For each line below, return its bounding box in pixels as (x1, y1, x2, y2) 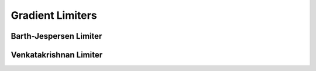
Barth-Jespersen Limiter (11, 31, 102, 41)
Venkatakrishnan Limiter (11, 50, 102, 60)
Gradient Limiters (11, 9, 97, 22)
